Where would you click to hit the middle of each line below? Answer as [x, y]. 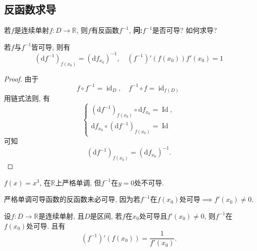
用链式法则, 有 [27, 98]
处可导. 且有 [46, 225]
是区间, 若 [106, 215]
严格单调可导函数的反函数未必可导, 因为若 [72, 199]
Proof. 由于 [21, 78]
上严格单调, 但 [78, 182]
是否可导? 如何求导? [185, 30]
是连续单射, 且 [61, 215]
